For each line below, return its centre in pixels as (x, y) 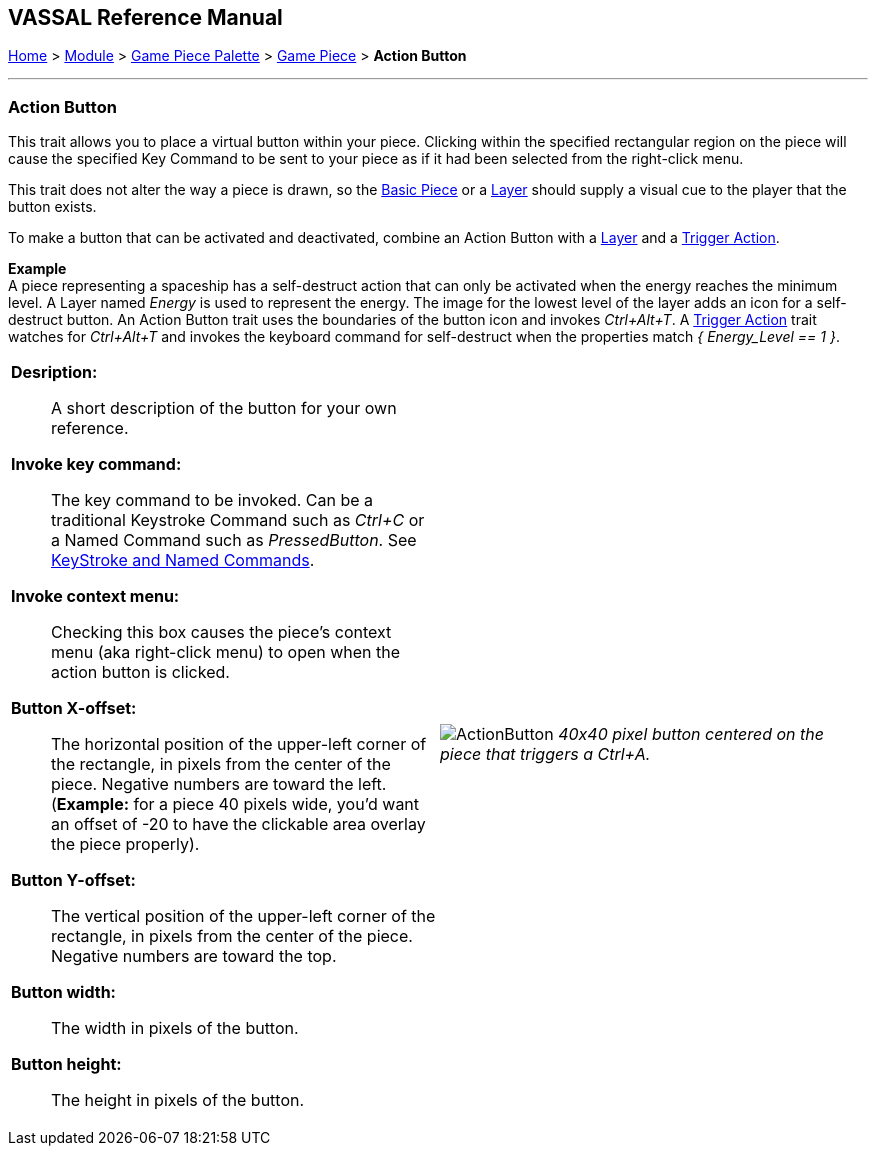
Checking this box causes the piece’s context (221, 632)
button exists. (52, 207)
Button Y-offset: (73, 880)
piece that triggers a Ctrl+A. (545, 754)
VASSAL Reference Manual (145, 17)
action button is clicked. (140, 672)
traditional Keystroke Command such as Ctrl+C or (238, 520)
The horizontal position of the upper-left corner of (239, 744)
